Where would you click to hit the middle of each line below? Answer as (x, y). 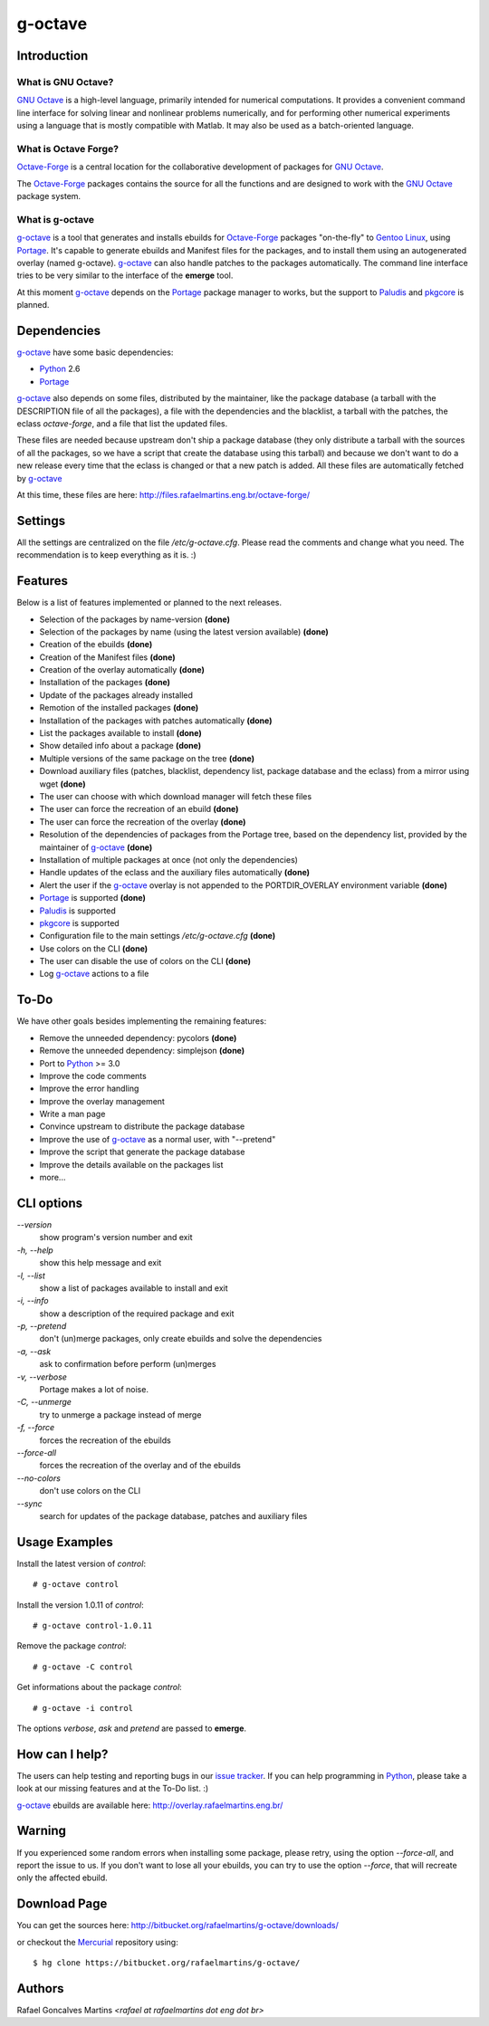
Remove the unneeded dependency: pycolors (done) (138, 1037)
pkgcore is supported (79, 922)
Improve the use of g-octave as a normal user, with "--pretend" (158, 1139)
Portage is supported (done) (93, 898)
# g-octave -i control (83, 1708)
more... (53, 1178)
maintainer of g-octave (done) (96, 847)
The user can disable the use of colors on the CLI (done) (145, 961)
